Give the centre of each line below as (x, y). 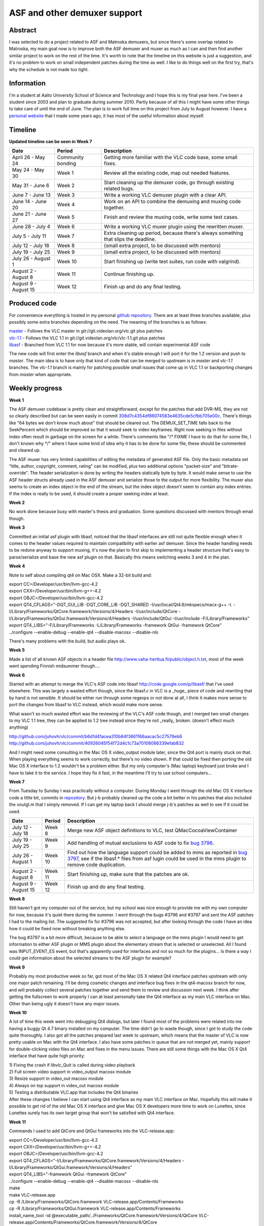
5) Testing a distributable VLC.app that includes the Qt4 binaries (74, 1092)
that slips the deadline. (130, 239)
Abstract (23, 30)
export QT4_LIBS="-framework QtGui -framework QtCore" (68, 1174)
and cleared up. (25, 450)
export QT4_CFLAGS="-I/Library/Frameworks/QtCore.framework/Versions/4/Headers (95, 1160)
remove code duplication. (97, 865)
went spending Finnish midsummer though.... (55, 666)
